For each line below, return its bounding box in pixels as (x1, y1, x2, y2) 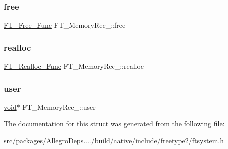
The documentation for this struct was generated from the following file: (4, 118, 225, 129)
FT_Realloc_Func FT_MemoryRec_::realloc (4, 61, 144, 71)
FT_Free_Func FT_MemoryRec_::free (4, 20, 126, 30)
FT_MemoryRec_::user (22, 101, 96, 112)
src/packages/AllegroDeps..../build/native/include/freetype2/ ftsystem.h (4, 135, 224, 146)
